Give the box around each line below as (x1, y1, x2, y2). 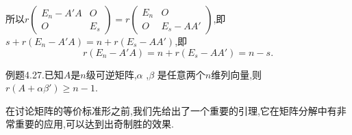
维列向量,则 (211, 67, 262, 81)
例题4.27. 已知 (5, 67, 64, 81)
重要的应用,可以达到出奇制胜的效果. (14, 117, 174, 131)
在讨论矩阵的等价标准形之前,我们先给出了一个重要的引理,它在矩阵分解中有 (5, 103, 337, 117)
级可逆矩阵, (86, 67, 137, 81)
